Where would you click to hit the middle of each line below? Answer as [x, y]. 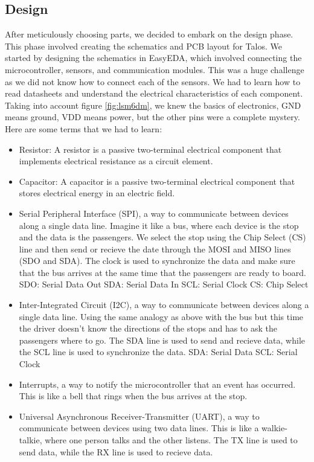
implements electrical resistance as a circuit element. [116, 161]
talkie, [30, 440]
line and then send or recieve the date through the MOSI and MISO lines [155, 249]
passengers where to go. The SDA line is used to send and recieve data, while [162, 340]
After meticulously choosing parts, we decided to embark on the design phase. [149, 34]
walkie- [274, 428]
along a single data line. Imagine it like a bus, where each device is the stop [159, 225]
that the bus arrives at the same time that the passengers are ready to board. [162, 272]
